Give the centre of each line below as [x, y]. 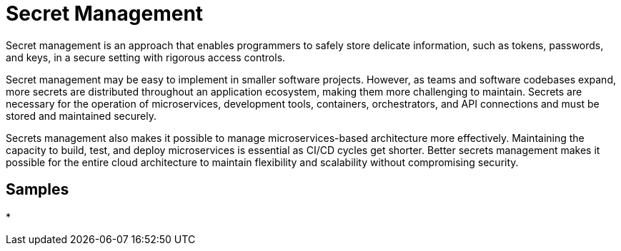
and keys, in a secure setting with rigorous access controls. [146, 57]
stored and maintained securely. [81, 116]
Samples [38, 190]
